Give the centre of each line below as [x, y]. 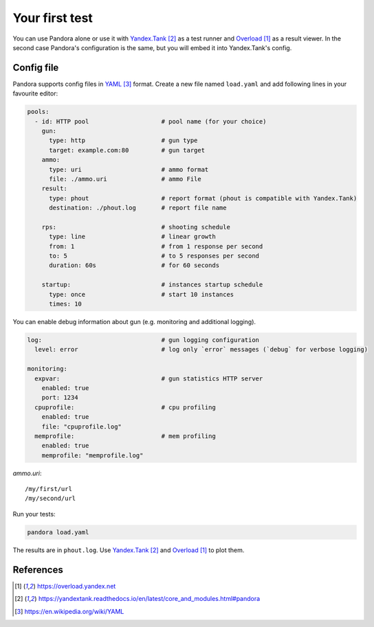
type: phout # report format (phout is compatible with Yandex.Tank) [203, 198]
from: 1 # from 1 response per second [156, 246]
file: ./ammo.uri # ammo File [125, 179]
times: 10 [66, 304]
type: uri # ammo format [129, 169]
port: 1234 [60, 398]
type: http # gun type [123, 140]
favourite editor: [35, 93]
